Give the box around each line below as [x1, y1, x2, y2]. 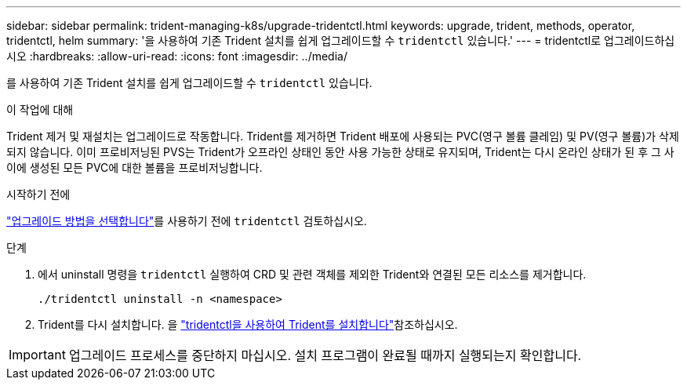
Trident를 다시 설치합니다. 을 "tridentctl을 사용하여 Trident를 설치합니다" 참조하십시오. [38, 318, 458, 331]
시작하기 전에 [6, 188, 71, 201]
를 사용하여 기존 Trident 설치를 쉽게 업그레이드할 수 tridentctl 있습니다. [6, 76, 373, 89]
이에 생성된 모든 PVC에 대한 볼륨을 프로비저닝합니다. [6, 161, 263, 174]
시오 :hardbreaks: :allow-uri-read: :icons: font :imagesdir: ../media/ [6, 49, 347, 63]
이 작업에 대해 [6, 103, 74, 116]
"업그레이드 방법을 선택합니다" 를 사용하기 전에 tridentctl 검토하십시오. [6, 214, 367, 228]
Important [9, 347, 66, 362]
